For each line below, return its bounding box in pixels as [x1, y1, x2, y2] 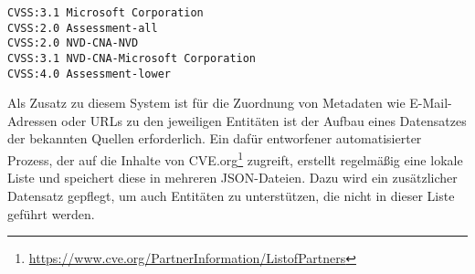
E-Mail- [409, 93, 452, 112]
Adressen [7, 111, 58, 130]
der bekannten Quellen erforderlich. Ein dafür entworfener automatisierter [7, 129, 422, 148]
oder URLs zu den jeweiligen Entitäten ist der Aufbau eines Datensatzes [61, 111, 467, 130]
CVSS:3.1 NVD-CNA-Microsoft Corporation [7, 51, 257, 65]
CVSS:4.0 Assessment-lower [7, 67, 171, 80]
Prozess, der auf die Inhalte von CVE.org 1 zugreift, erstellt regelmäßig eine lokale [7, 148, 463, 169]
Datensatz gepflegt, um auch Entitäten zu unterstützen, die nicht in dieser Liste [7, 185, 455, 205]
